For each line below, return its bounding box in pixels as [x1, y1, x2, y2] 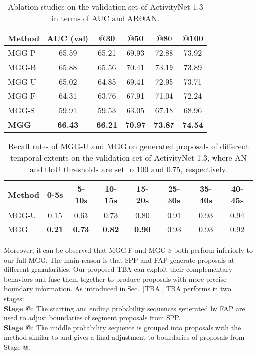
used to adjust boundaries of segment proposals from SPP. [4, 312, 181, 323]
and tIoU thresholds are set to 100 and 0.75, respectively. [29, 163, 228, 175]
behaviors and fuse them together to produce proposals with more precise [4, 273, 227, 284]
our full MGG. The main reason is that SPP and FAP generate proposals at [4, 254, 235, 265]
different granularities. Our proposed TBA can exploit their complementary [4, 264, 233, 274]
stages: [4, 293, 24, 303]
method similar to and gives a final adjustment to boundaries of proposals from [4, 332, 245, 342]
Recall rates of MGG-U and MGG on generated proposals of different [8, 140, 249, 152]
